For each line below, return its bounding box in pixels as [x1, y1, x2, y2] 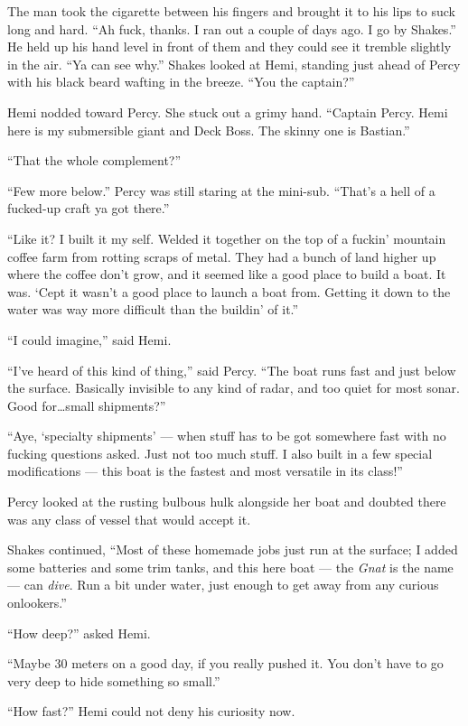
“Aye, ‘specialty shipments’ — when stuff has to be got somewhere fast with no [7, 426, 446, 445]
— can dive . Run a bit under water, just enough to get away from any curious [7, 575, 439, 594]
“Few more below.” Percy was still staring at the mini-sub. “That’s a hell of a [7, 181, 435, 200]
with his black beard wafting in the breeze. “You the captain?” [7, 72, 355, 91]
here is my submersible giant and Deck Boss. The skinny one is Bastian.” [7, 120, 410, 139]
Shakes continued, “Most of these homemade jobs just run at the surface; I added [7, 540, 458, 559]
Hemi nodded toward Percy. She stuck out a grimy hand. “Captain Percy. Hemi [7, 102, 448, 121]
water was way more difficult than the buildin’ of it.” [7, 300, 299, 319]
